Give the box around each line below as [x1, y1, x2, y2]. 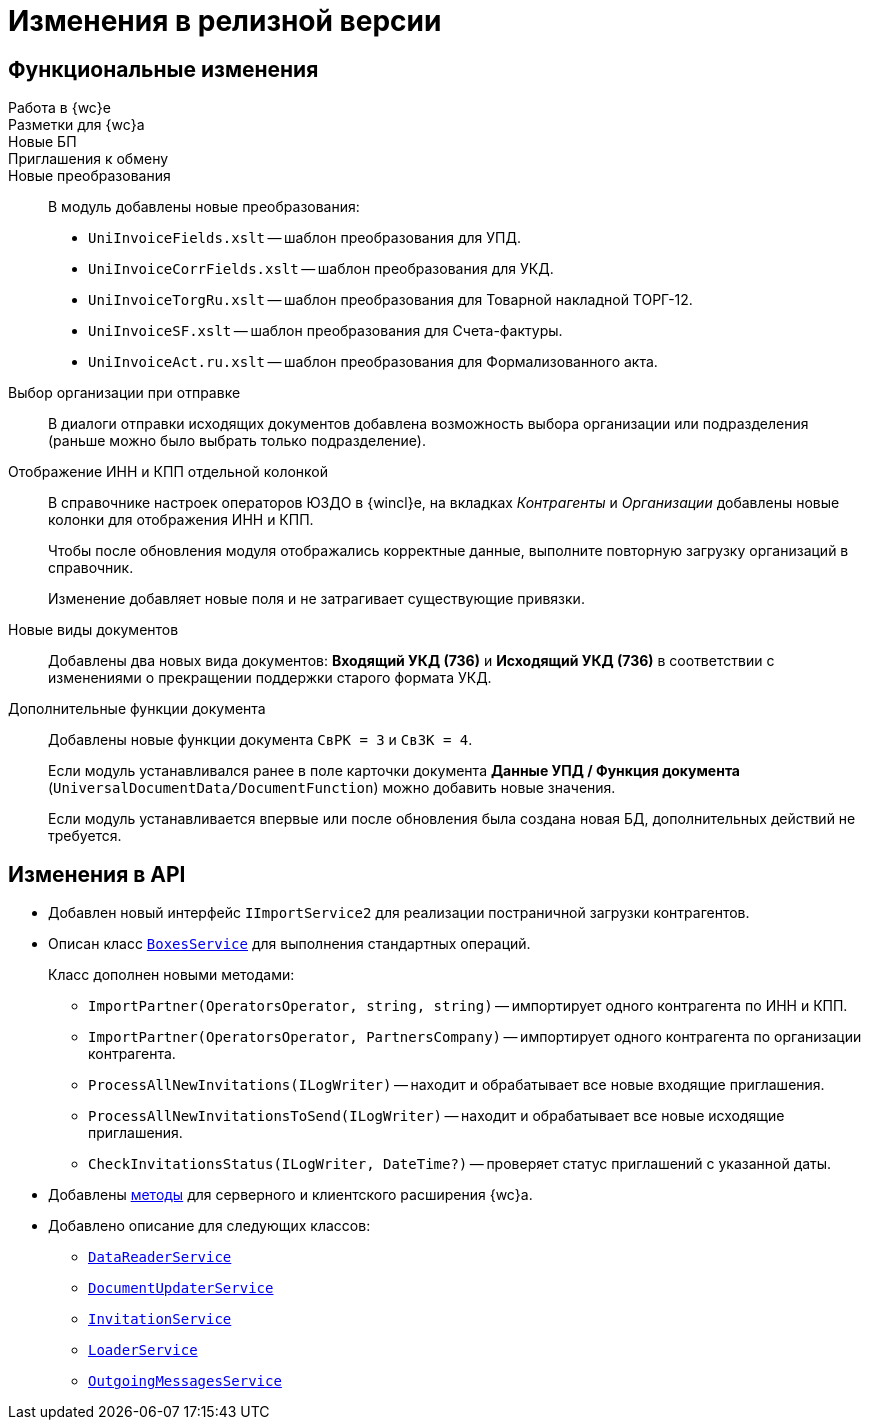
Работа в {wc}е [8, 99, 111, 117]
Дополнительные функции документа [8, 700, 266, 718]
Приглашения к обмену [8, 150, 169, 168]
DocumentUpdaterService [88, 1280, 274, 1297]
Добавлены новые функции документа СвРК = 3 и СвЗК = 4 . [48, 731, 473, 749]
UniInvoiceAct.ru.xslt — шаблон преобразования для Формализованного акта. [88, 353, 658, 371]
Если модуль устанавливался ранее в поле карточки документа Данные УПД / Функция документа [48, 762, 740, 780]
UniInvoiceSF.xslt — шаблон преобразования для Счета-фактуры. [88, 322, 563, 340]
